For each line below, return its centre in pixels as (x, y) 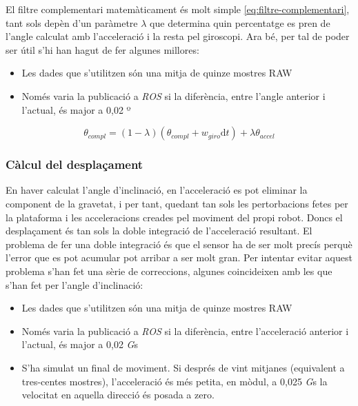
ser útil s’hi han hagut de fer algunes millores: (102, 49)
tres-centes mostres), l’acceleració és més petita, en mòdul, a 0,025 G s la (175, 381)
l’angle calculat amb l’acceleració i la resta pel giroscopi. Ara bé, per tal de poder (178, 36)
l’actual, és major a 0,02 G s (80, 344)
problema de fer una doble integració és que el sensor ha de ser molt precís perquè (179, 244)
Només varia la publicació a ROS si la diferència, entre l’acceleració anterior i (185, 331)
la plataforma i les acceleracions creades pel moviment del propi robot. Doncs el (174, 217)
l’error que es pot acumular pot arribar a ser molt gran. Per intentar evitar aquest (179, 257)
